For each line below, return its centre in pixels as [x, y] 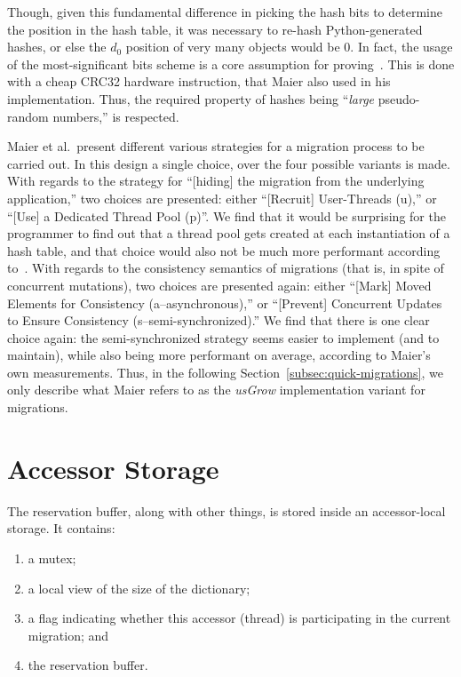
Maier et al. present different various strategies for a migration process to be [216, 146]
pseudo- [399, 98]
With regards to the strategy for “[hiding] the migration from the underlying [216, 181]
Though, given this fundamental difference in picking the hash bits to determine [225, 12]
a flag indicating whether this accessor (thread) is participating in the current [239, 618]
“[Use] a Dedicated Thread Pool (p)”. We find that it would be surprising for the [227, 215]
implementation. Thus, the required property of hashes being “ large [191, 98]
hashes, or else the [57, 47]
